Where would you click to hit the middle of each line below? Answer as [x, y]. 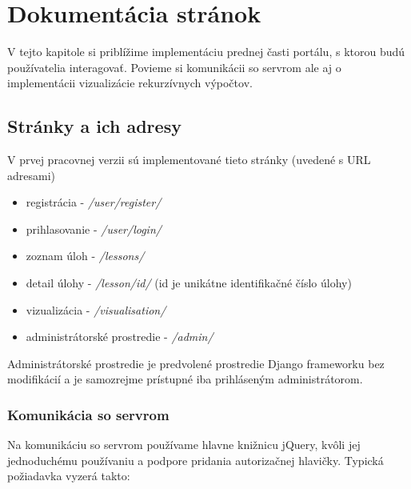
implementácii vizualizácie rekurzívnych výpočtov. [130, 83]
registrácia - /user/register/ [94, 202]
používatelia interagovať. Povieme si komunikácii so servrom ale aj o [174, 67]
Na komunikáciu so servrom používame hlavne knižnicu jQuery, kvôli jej [184, 445]
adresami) [32, 175]
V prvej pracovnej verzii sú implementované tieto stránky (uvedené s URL [189, 160]
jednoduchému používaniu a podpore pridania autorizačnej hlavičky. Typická [196, 460]
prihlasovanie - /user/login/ [94, 228]
